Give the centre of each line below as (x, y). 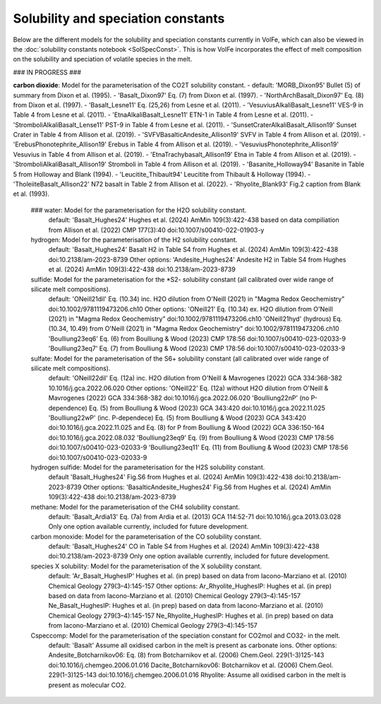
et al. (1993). (31, 194)
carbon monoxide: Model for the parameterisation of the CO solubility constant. (146, 536)
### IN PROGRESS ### (47, 72)
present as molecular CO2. (87, 685)
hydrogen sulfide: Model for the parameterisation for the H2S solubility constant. (148, 467)
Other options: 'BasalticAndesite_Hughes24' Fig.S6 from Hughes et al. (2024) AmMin (207, 487)
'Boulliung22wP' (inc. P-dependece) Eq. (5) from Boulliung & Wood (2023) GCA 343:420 (177, 418)
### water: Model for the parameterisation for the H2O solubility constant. (139, 210)
